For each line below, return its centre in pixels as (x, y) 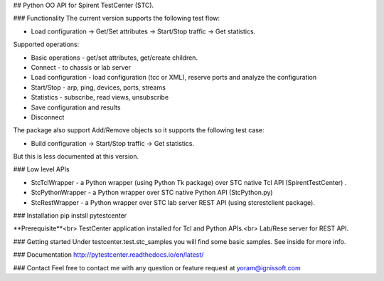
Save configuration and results (76, 107)
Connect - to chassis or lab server (81, 67)
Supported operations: (46, 44)
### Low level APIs (42, 169)
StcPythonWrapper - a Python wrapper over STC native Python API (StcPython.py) (152, 193)
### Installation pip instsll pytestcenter (70, 216)
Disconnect (48, 117)
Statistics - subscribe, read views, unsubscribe (100, 97)
